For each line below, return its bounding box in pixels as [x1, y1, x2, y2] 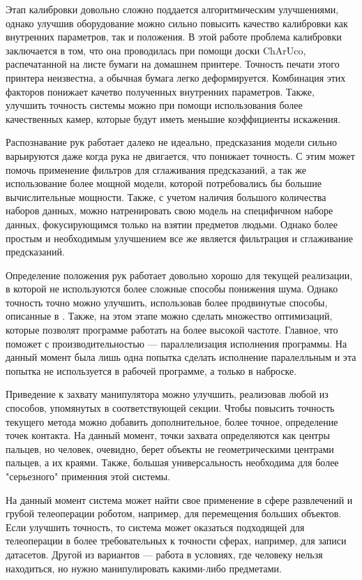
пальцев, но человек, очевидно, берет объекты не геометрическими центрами [6, 441, 334, 456]
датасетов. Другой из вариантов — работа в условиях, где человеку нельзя [6, 546, 323, 561]
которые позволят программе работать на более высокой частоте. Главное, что [6, 322, 338, 337]
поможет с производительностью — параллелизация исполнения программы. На [6, 336, 347, 350]
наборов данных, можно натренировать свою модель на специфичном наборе [6, 203, 333, 218]
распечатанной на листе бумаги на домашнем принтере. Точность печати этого [6, 57, 340, 71]
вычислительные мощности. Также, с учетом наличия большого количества [6, 189, 326, 204]
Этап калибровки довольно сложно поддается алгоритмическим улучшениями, [6, 2, 339, 16]
